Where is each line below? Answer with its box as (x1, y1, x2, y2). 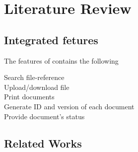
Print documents (4, 91, 55, 102)
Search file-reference (4, 72, 65, 82)
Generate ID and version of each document (4, 101, 135, 111)
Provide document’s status (4, 111, 85, 121)
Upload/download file (4, 81, 69, 92)
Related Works (4, 135, 82, 151)
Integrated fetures (4, 32, 98, 47)
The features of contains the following (4, 55, 119, 66)
